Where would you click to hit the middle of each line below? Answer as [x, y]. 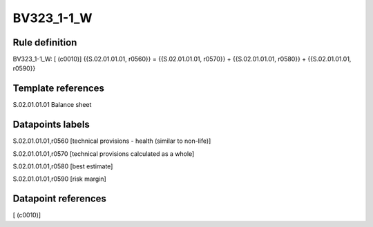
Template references [59, 89]
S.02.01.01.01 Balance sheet [52, 105]
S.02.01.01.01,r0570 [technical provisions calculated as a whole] [104, 154]
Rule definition [45, 42]
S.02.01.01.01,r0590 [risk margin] [59, 179]
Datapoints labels [51, 125]
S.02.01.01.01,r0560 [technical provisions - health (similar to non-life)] [112, 141]
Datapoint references [60, 199]
